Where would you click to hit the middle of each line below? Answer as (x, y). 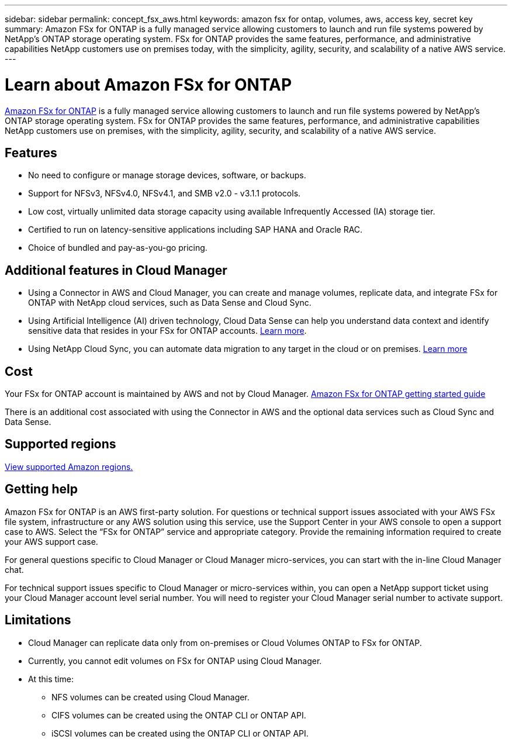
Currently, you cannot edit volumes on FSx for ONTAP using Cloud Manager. (175, 661)
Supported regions (60, 444)
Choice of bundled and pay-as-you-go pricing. (118, 248)
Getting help (41, 489)
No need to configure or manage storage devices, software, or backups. (167, 175)
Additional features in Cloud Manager (116, 270)
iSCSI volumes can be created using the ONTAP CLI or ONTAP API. (180, 733)
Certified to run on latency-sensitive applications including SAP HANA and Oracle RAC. (196, 230)
